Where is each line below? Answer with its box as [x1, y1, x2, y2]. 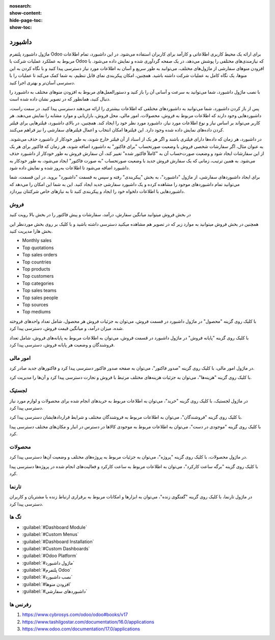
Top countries [22, 259, 51, 265]
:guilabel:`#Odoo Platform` [22, 553, 77, 559]
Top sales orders [22, 252, 58, 258]
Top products [22, 265, 50, 272]
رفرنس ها [9, 601, 32, 608]
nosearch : [9, 3, 32, 9]
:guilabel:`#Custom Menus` [22, 531, 79, 538]
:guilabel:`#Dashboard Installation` [22, 538, 94, 545]
